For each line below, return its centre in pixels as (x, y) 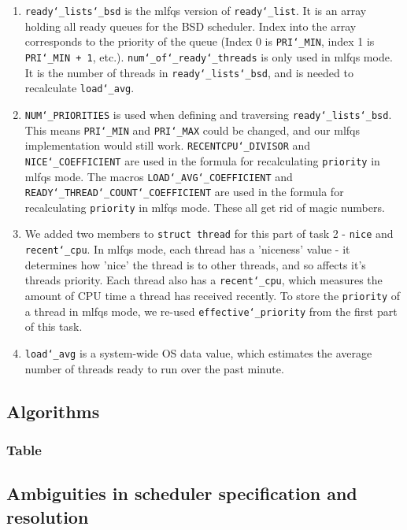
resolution (48, 516)
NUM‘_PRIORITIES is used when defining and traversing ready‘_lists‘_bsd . (208, 114)
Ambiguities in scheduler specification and (182, 493)
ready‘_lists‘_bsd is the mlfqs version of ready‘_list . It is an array (196, 10)
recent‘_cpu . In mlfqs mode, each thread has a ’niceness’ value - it (187, 249)
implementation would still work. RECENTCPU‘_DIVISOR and (168, 145)
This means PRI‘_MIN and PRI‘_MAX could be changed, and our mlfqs (192, 130)
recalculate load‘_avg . (80, 88)
